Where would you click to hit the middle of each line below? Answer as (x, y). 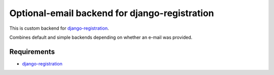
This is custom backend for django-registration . (59, 28)
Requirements (32, 52)
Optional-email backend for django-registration (112, 13)
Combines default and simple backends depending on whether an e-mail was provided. (101, 37)
